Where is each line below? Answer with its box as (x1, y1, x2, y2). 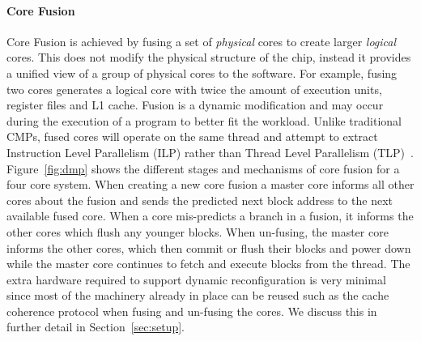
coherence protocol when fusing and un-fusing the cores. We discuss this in (6, 302, 377, 319)
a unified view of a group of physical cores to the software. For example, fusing (6, 64, 398, 81)
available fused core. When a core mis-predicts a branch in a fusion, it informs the (6, 207, 414, 224)
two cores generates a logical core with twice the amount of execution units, (6, 80, 382, 97)
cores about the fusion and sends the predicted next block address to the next (6, 191, 393, 208)
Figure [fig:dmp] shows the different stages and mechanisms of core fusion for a (6, 160, 400, 177)
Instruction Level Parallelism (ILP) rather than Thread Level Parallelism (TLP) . (6, 143, 414, 160)
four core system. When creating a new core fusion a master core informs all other (6, 176, 415, 193)
